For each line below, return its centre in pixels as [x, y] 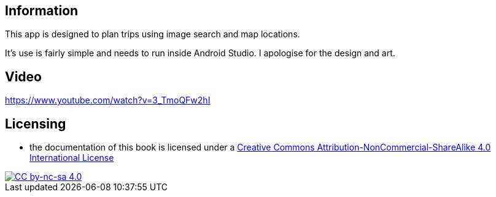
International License [72, 158]
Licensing [36, 124]
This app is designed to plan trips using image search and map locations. [153, 34]
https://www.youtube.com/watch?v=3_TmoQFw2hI [108, 100]
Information [42, 11]
